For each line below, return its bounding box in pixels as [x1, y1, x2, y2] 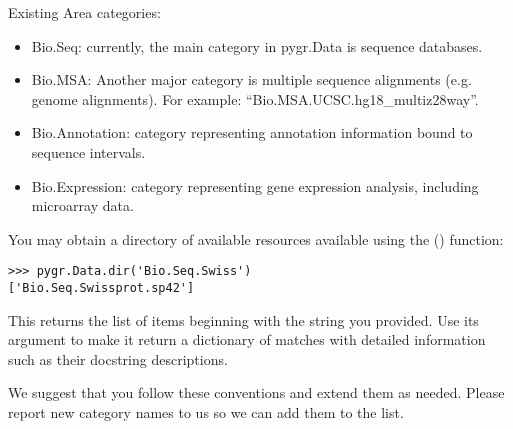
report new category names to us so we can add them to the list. [8, 402, 404, 423]
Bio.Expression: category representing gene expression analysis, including [31, 175, 479, 196]
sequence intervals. [31, 141, 146, 162]
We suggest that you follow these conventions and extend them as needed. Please [8, 382, 505, 403]
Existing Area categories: [8, 2, 161, 22]
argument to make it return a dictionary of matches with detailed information [8, 329, 486, 350]
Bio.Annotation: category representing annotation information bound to [31, 122, 473, 143]
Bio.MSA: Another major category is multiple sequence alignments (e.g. [31, 69, 472, 90]
